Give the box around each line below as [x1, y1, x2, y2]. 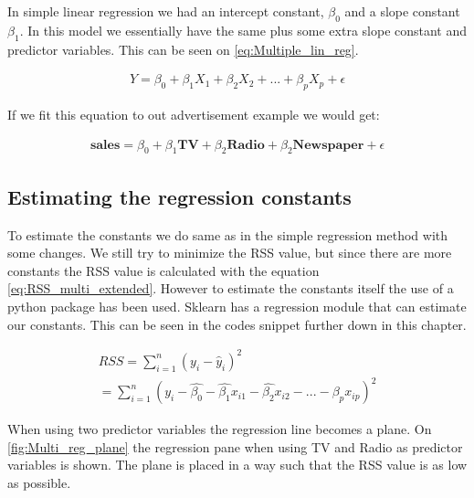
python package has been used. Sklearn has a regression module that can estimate [7, 297, 467, 316]
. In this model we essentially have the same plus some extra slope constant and [19, 20, 468, 39]
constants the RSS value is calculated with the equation [7, 260, 320, 280]
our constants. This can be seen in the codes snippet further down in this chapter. [7, 314, 467, 334]
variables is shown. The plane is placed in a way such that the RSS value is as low [7, 455, 468, 474]
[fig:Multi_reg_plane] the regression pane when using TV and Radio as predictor [7, 437, 463, 456]
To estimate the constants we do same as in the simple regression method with [7, 225, 448, 244]
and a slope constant [344, 2, 460, 20]
